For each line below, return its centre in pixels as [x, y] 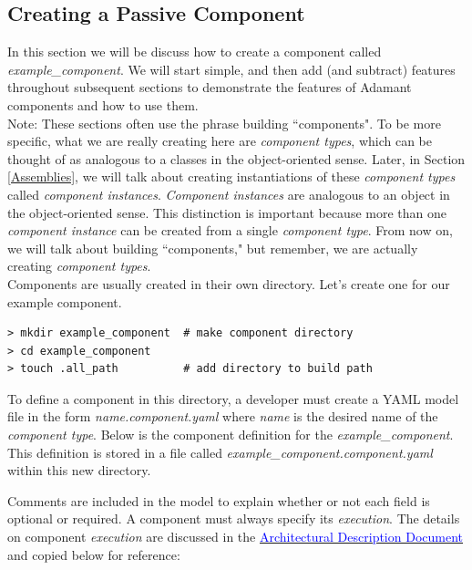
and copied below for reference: [94, 554]
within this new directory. [79, 470]
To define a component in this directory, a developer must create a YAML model [233, 398]
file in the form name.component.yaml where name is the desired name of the [223, 416]
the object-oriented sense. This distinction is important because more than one [227, 212]
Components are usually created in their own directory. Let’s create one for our [229, 283]
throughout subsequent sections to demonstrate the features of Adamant [210, 87]
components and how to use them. [103, 104]
